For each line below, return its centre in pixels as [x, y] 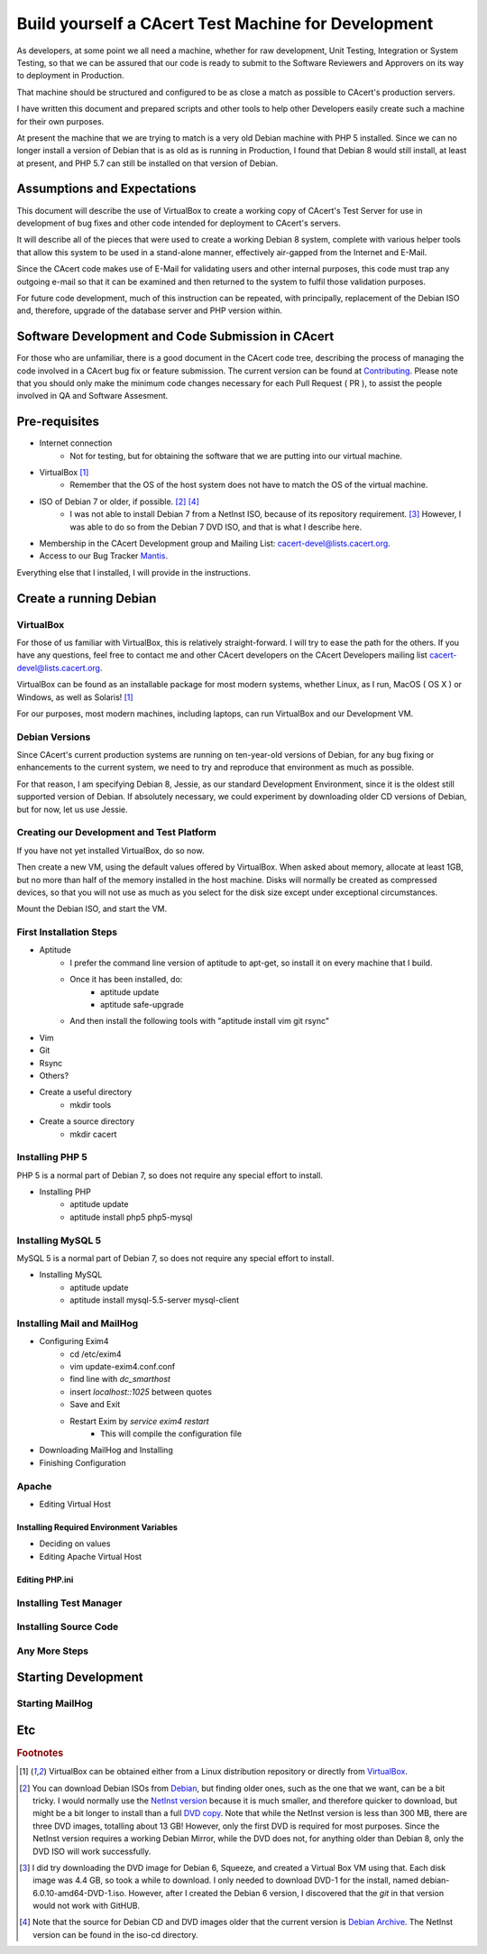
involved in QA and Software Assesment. [92, 396]
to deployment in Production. [71, 76]
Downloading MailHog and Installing [106, 1450]
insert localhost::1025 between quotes [141, 1392]
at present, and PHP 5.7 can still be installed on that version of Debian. [147, 163]
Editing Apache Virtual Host [91, 1556]
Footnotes [40, 1753]
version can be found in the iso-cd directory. [115, 1934]
